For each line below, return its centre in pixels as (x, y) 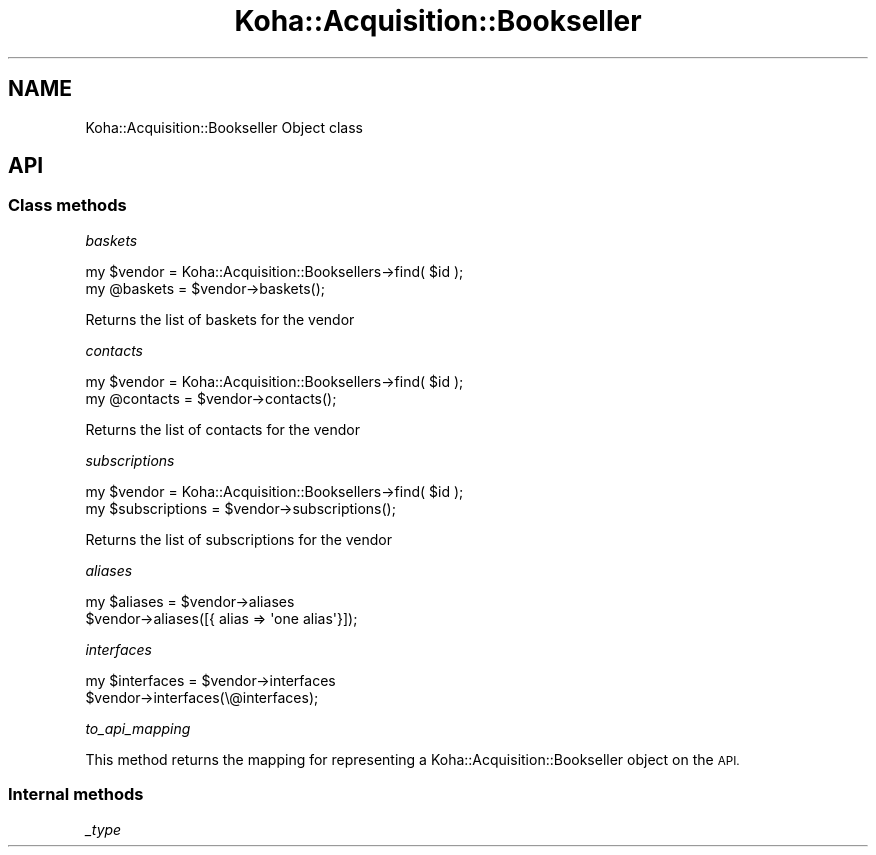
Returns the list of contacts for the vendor (223, 429)
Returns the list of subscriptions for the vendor (239, 539)
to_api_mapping (138, 728)
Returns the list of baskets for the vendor (220, 319)
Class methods (67, 205)
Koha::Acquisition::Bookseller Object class (224, 127)
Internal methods (76, 794)
